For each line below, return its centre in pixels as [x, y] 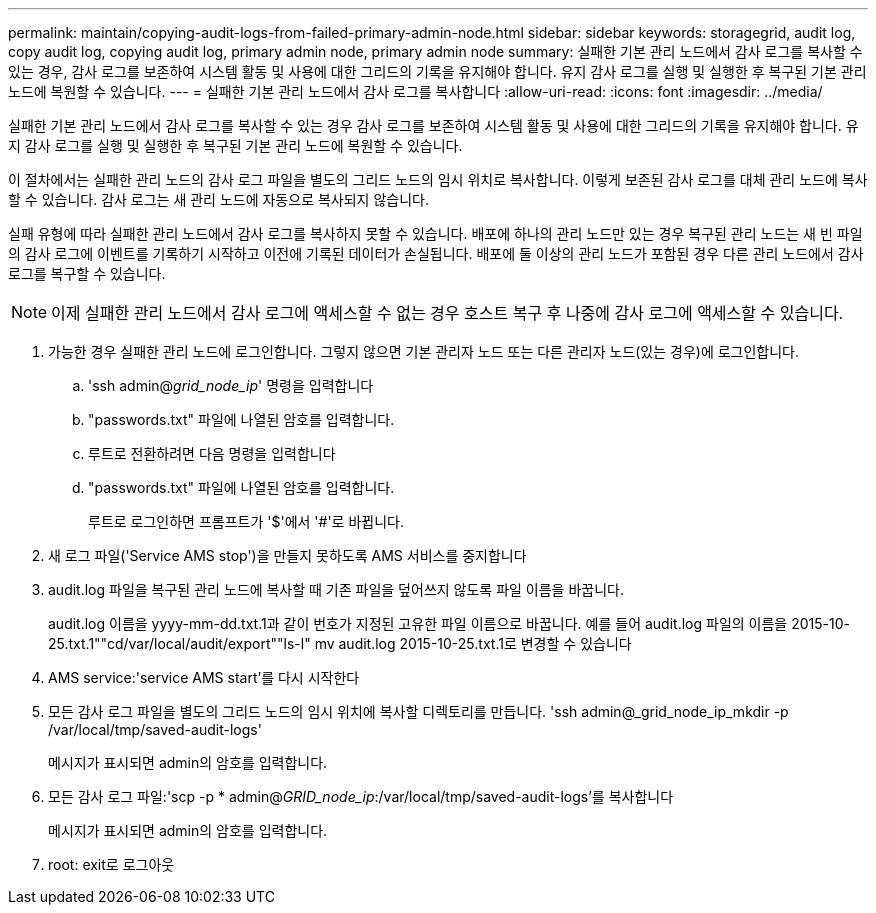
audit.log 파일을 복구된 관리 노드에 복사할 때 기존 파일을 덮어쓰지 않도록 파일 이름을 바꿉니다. [336, 589]
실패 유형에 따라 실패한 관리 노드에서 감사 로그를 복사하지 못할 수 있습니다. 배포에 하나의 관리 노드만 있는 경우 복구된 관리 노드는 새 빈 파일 [435, 233]
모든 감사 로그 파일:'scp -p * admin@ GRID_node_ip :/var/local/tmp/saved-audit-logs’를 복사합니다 [361, 796]
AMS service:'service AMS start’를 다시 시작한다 [204, 677]
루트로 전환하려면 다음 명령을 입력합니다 [212, 453]
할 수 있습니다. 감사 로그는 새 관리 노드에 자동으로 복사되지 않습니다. [218, 199]
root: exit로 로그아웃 [111, 864]
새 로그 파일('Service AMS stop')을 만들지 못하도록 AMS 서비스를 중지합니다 [287, 555]
